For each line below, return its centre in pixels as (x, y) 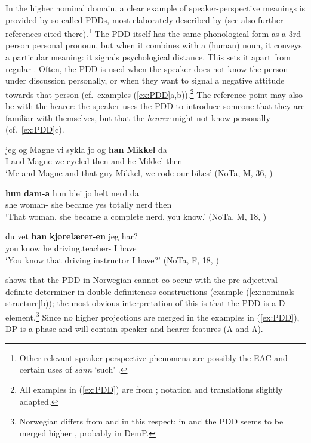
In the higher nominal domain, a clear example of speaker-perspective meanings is (155, 8)
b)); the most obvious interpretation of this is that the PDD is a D (163, 303)
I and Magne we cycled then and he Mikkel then (94, 161)
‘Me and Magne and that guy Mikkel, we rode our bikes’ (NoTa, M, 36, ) (139, 173)
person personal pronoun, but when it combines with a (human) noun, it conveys (154, 45)
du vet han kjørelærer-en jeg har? (72, 236)
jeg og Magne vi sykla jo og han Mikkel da (86, 149)
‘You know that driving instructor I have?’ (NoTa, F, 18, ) (112, 259)
